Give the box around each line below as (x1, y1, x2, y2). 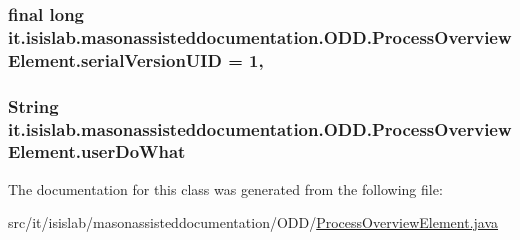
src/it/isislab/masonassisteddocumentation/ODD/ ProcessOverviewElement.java (8, 212, 499, 233)
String (8, 93, 59, 118)
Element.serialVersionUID (8, 47, 222, 72)
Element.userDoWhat (8, 139, 186, 164)
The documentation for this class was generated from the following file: (8, 178, 443, 199)
